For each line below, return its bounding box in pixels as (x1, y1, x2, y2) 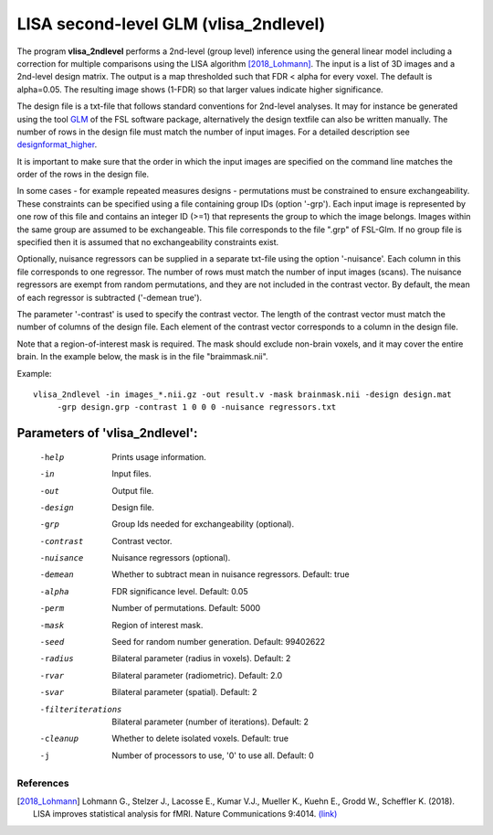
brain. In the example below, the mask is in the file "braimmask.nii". (16, 351, 268, 362)
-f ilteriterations (39, 704, 122, 714)
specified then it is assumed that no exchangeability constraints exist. (16, 237, 279, 248)
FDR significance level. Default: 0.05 (111, 585, 248, 596)
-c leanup (39, 733, 79, 744)
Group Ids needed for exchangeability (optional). (111, 519, 295, 530)
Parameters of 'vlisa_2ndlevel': (16, 425, 198, 441)
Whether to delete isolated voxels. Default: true (111, 733, 289, 744)
